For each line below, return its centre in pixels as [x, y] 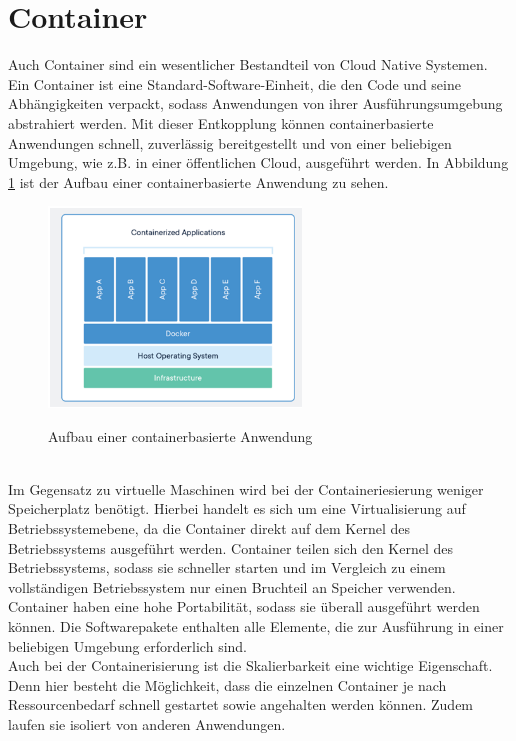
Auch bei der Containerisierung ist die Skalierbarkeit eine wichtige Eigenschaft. [250, 665]
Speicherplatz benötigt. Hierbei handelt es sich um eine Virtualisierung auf [237, 508]
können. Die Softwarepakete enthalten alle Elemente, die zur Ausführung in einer [256, 625]
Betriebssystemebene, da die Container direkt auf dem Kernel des [209, 527]
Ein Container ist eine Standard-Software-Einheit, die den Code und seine [234, 83]
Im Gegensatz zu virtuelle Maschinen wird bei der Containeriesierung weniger [246, 488]
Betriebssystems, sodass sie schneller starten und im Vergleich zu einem [227, 567]
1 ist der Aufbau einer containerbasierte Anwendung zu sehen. [198, 181]
